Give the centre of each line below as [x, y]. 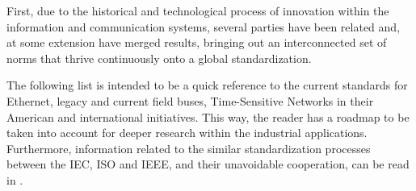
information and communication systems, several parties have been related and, [204, 26]
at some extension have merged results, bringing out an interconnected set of [197, 42]
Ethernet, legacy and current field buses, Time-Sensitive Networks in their [190, 100]
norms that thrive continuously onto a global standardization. [159, 58]
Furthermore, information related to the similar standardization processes [189, 148]
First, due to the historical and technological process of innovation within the [198, 10]
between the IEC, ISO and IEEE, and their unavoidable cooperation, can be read [208, 164]
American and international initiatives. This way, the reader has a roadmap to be [208, 116]
